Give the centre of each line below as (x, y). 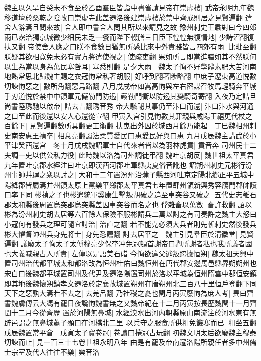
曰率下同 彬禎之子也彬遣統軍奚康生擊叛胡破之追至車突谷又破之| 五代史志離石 (130, 194)
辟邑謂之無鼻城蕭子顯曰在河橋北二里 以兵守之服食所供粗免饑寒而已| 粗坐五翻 (130, 322)
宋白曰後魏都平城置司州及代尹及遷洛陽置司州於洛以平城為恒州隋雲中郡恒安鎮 (130, 273)
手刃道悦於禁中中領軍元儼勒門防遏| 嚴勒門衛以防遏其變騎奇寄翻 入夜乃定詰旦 (130, 96)
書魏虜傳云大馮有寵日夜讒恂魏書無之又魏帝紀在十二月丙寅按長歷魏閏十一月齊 (130, 302)
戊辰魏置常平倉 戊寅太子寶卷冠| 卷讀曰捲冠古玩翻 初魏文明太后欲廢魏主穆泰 (130, 332)
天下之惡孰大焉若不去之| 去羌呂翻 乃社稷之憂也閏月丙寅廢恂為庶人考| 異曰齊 (129, 293)
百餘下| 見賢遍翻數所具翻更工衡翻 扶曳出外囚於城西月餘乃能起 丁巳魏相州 (127, 125)
